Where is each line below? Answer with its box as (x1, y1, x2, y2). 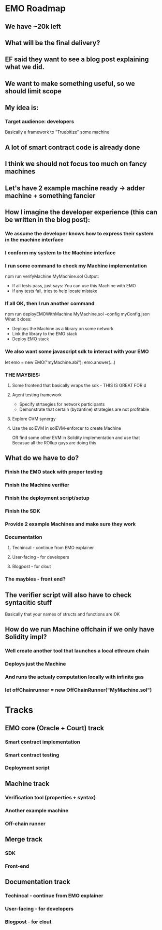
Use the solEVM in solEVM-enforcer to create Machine (12, 425, 121, 431)
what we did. (5, 63, 45, 71)
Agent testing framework (12, 392, 62, 398)
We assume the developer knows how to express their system (5, 230, 154, 237)
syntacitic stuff (5, 598, 52, 607)
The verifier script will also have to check (5, 591, 132, 599)
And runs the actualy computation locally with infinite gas (5, 674, 144, 681)
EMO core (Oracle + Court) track (5, 724, 104, 732)
